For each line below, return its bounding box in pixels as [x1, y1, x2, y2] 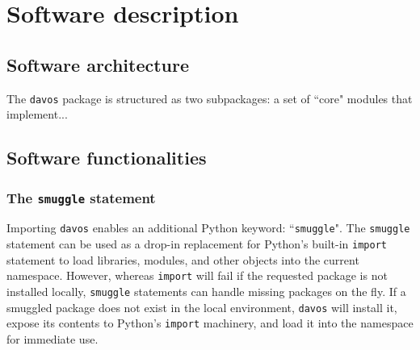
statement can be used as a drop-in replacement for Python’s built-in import [6, 235, 387, 252]
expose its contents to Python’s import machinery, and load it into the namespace [6, 315, 414, 331]
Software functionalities [6, 145, 207, 170]
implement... [6, 106, 68, 123]
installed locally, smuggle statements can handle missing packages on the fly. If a [6, 282, 406, 299]
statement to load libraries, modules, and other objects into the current [6, 251, 359, 268]
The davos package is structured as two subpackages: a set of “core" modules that [6, 90, 413, 106]
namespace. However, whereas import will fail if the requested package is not [6, 267, 388, 284]
